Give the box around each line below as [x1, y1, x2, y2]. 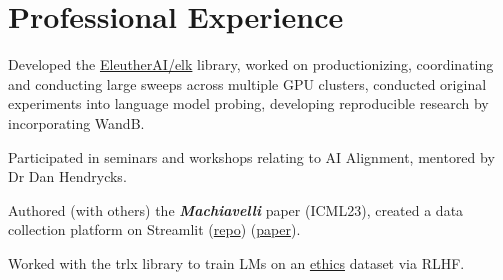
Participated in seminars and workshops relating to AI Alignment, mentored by [8, 146, 495, 167]
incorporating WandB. [8, 112, 145, 133]
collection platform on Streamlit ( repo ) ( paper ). [8, 219, 301, 240]
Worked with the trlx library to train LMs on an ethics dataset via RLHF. [8, 252, 465, 273]
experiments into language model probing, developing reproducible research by [8, 93, 489, 114]
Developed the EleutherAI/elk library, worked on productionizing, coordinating [8, 54, 494, 75]
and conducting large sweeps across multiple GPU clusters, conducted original [8, 73, 487, 94]
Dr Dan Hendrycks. [8, 166, 127, 187]
